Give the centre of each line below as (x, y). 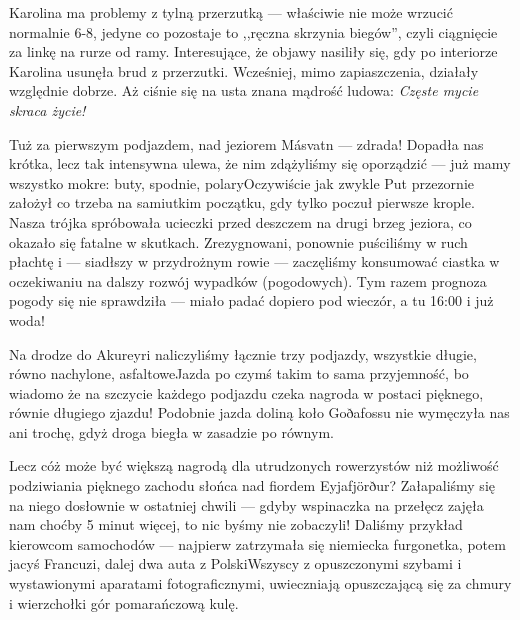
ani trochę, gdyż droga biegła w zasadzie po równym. (171, 431)
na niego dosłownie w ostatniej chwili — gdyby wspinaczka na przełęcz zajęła (246, 504)
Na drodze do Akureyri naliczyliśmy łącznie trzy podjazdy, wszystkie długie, (243, 353)
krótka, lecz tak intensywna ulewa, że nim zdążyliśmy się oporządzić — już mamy (260, 163)
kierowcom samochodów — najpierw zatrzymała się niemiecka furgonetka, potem (257, 543)
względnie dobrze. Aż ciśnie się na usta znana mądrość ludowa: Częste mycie (244, 90)
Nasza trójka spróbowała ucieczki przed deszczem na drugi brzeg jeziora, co (240, 221)
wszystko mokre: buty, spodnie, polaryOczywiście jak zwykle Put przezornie (241, 182)
